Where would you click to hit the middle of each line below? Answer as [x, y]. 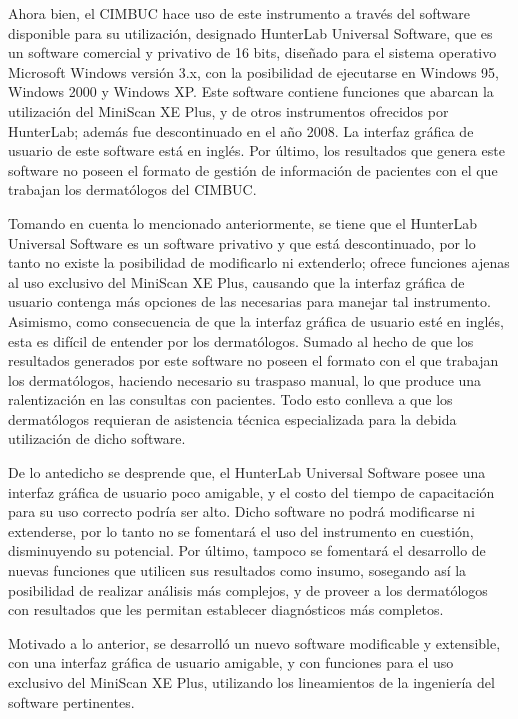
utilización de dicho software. [97, 438]
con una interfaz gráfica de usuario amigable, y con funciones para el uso [231, 662]
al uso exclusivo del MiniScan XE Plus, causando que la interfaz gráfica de [236, 281]
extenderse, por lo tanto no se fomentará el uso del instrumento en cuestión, [241, 530]
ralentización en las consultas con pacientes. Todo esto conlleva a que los [230, 399]
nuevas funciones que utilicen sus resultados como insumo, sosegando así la [237, 570]
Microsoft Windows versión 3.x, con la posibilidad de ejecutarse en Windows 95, [253, 71]
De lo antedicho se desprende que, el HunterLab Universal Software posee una [247, 472]
